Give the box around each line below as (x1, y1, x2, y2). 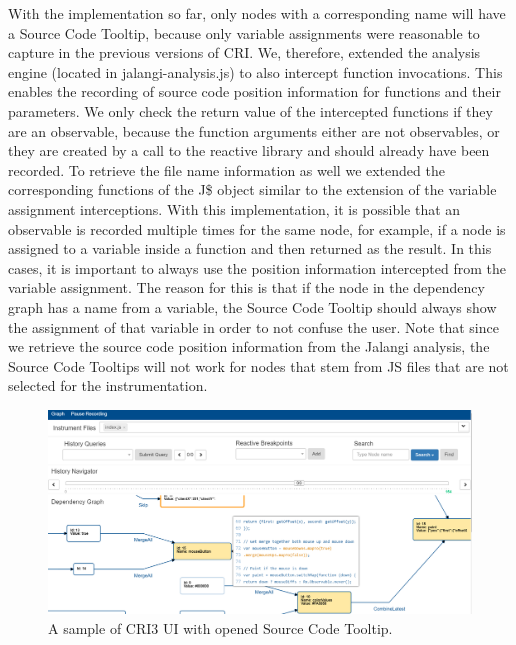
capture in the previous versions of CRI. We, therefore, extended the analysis (8, 42, 481, 63)
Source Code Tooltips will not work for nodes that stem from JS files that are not (8, 355, 509, 376)
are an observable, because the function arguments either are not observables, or (8, 120, 500, 141)
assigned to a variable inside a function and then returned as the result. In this (8, 238, 492, 259)
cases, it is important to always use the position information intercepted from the (8, 257, 506, 278)
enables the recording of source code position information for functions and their (8, 81, 501, 102)
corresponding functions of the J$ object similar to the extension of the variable (8, 179, 497, 200)
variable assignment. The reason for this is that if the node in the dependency (8, 277, 485, 298)
